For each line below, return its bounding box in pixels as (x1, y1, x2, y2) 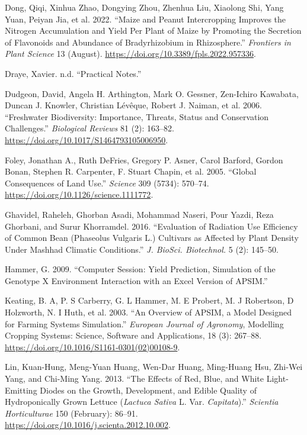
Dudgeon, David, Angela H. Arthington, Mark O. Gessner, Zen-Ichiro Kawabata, (5, 87, 299, 99)
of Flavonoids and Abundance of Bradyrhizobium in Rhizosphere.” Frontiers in (5, 36, 291, 48)
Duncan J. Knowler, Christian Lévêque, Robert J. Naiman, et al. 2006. (5, 99, 263, 111)
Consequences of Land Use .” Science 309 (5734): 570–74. (5, 176, 209, 189)
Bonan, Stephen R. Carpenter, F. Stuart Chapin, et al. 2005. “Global (5, 165, 257, 178)
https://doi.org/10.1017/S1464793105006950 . (5, 133, 168, 146)
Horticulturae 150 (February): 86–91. (5, 407, 138, 419)
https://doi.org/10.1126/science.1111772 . (5, 188, 153, 201)
